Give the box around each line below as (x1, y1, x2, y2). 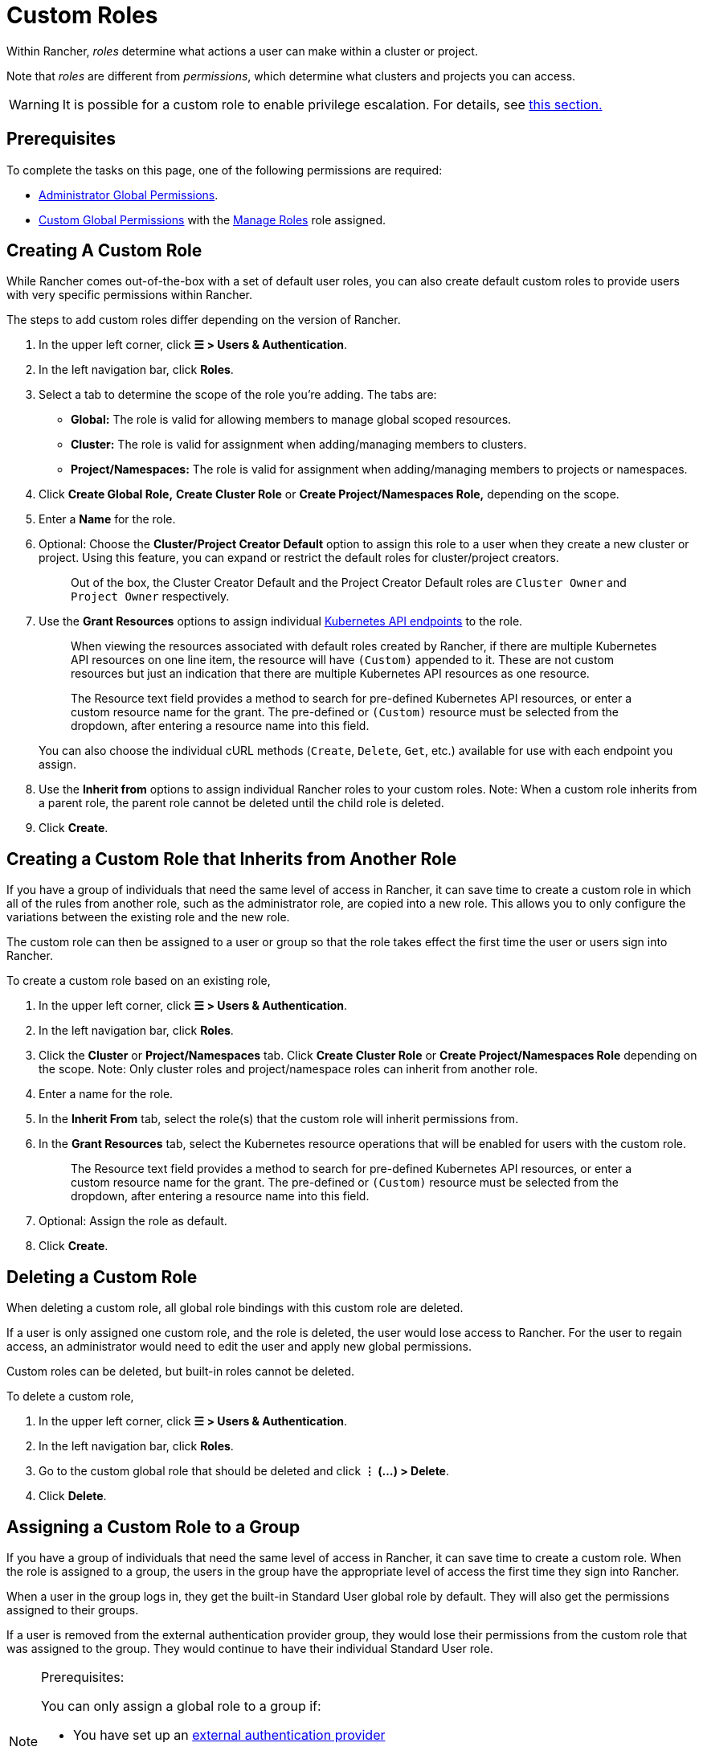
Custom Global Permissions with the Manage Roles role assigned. (39, 212, 386, 227)
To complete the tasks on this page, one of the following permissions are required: (6, 162, 443, 177)
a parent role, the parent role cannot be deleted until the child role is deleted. (39, 796, 444, 810)
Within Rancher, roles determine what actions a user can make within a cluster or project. (6, 43, 478, 58)
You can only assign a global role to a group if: (41, 1697, 321, 1714)
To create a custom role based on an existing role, (6, 974, 271, 988)
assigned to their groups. (6, 1602, 139, 1617)
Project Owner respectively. (71, 589, 230, 604)
